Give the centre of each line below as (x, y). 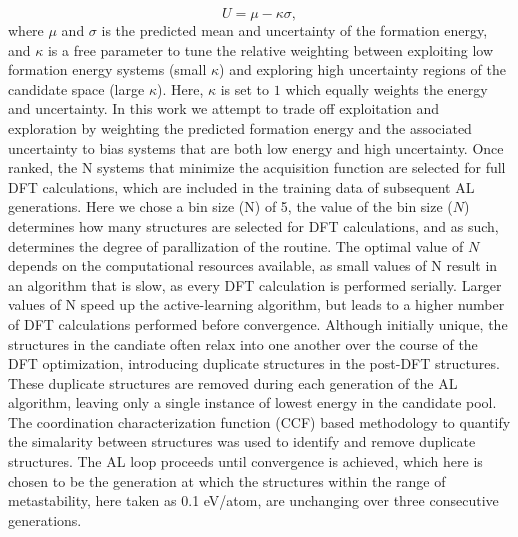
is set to (245, 88)
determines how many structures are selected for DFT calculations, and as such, (253, 225)
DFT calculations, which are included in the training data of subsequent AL (241, 186)
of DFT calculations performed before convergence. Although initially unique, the (258, 323)
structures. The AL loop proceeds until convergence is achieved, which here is (245, 461)
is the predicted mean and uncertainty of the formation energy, (294, 30)
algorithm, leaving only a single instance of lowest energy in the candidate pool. (252, 402)
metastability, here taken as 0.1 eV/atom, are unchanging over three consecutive (253, 500)
